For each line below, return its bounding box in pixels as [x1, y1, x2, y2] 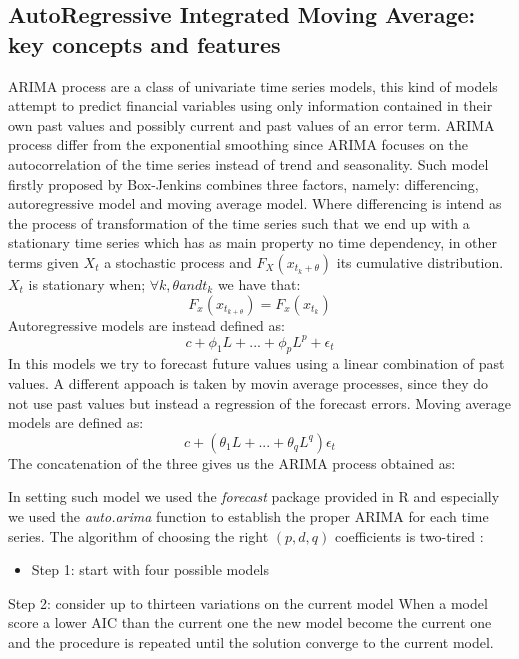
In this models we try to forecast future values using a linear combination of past [8, 353, 505, 374]
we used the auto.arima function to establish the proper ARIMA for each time [8, 505, 489, 526]
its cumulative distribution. [336, 251, 504, 272]
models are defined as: [8, 412, 144, 433]
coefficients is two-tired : [334, 525, 484, 546]
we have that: [217, 273, 301, 294]
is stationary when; [28, 273, 146, 294]
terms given [8, 251, 79, 272]
